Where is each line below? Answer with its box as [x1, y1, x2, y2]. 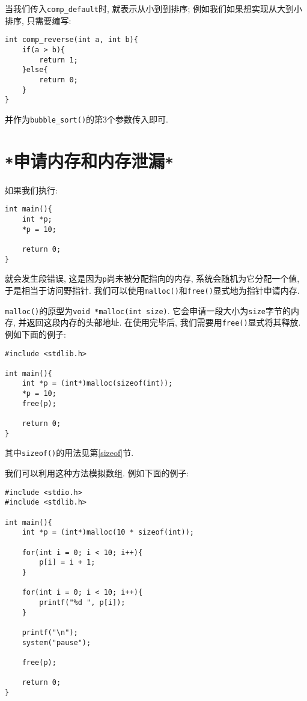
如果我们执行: [5, 183, 58, 196]
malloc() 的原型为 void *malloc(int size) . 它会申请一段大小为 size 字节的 [5, 304, 291, 317]
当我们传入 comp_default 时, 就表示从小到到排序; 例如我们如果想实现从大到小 [5, 2, 303, 14]
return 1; [39, 55, 78, 64]
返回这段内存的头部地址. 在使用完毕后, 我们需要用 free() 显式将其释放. [26, 316, 301, 329]
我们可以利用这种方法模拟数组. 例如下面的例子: [5, 467, 189, 479]
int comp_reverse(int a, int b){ [5, 35, 138, 44]
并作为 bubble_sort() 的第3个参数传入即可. [5, 112, 168, 125]
